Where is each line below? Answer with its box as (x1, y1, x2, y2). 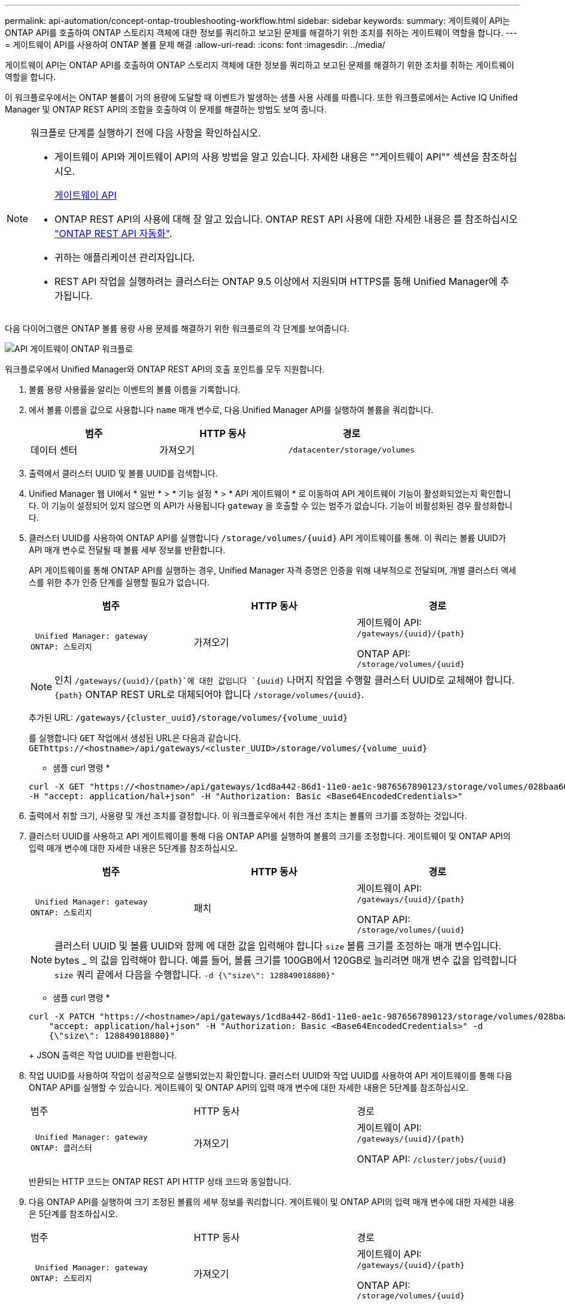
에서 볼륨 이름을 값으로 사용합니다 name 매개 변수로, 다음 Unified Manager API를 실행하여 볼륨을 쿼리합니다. (29, 405, 434, 415)
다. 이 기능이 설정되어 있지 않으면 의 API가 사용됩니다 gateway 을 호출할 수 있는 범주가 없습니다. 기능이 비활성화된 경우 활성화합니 (29, 500, 513, 511)
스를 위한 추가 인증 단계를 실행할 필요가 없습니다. (29, 577, 210, 587)
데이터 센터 (31, 444, 78, 456)
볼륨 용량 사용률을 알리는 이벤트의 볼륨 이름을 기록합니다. (29, 384, 241, 394)
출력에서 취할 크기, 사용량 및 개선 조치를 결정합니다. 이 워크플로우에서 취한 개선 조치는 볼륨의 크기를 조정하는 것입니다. (29, 811, 467, 821)
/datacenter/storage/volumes (288, 445, 415, 454)
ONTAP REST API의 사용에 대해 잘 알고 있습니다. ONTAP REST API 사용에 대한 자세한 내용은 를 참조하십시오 (54, 213, 518, 225)
